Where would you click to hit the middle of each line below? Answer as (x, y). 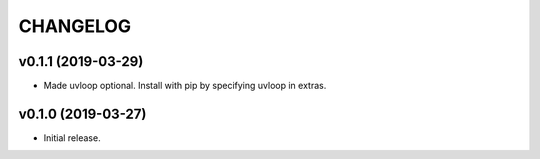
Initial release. (72, 137)
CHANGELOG (75, 26)
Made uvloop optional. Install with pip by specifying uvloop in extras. (185, 86)
